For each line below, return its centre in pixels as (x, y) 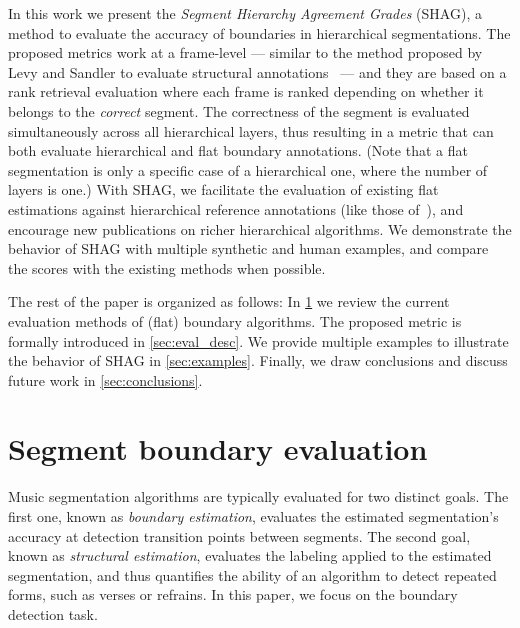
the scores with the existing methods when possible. (167, 267)
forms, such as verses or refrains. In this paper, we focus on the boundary (233, 594)
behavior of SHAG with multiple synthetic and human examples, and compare (248, 248)
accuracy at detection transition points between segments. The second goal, (239, 535)
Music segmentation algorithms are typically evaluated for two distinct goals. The (258, 496)
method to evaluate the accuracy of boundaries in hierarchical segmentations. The (259, 32)
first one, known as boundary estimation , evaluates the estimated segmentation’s (253, 516)
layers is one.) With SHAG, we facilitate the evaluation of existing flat (223, 189)
